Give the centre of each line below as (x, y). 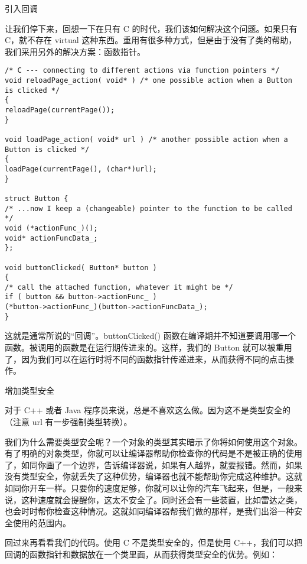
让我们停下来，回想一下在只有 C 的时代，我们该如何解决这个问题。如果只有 (151, 28)
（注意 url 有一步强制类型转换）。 (68, 422)
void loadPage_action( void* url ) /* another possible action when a (146, 139)
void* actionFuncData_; (51, 238)
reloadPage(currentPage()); (60, 110)
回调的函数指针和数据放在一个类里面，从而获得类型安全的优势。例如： (141, 554)
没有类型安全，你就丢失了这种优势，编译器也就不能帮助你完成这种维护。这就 (153, 476)
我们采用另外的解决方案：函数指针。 (75, 51)
